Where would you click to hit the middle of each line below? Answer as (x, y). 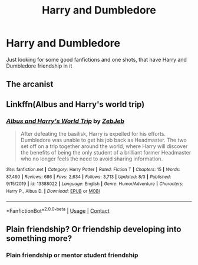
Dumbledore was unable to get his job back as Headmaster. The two (103, 140)
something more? (39, 238)
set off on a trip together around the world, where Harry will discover (104, 146)
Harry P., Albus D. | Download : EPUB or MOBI (53, 191)
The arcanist (30, 84)
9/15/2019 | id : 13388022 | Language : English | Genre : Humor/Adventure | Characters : (95, 184)
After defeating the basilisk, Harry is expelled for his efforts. (93, 134)
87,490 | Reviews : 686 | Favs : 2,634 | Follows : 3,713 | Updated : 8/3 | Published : (89, 177)
